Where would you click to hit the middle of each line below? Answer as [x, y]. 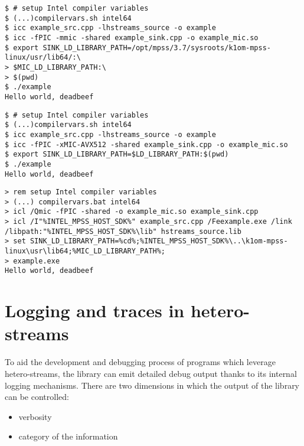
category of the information [68, 436]
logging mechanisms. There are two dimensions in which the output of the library [152, 385]
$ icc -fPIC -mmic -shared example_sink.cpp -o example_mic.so [132, 38]
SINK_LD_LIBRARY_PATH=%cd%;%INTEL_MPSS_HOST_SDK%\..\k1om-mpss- [159, 241]
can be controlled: [37, 397]
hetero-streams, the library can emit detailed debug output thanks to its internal [151, 373]
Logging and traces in [95, 310]
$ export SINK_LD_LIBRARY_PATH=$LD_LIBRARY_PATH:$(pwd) [117, 154]
